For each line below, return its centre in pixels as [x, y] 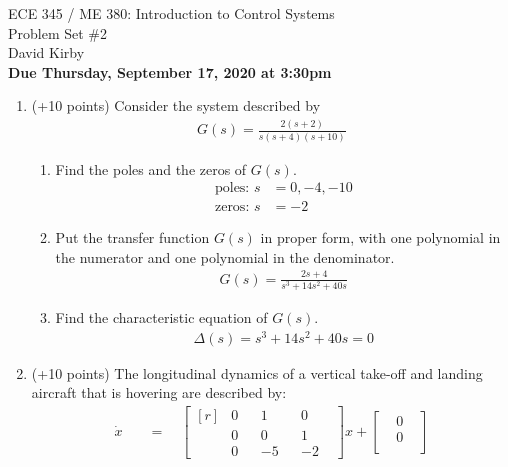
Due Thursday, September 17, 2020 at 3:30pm [170, 71]
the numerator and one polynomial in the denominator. [225, 256]
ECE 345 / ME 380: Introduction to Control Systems [171, 13]
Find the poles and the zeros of [151, 168]
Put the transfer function [132, 237]
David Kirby [46, 52]
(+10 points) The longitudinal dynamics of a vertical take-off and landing [257, 372]
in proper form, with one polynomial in [380, 237]
